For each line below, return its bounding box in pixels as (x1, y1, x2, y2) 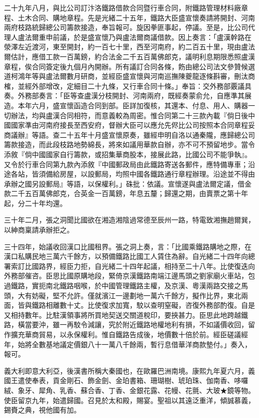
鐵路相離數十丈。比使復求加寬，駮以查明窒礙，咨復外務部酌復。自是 (31, 300, 255, 310)
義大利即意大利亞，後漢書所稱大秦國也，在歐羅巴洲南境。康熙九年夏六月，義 (4, 365, 255, 376)
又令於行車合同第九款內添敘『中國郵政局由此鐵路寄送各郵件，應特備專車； (4, 159, 248, 169)
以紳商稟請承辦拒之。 (4, 224, 74, 235)
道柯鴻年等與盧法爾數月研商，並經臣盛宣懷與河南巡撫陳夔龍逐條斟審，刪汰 (4, 71, 248, 81)
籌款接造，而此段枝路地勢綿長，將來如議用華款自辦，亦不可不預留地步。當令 (4, 139, 255, 150)
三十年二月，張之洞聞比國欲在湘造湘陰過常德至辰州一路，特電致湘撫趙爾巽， (4, 214, 255, 225)
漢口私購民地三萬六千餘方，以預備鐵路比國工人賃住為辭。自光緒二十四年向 (4, 251, 248, 261)
